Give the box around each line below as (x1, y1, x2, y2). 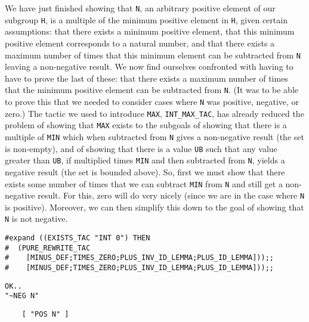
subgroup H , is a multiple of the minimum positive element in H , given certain (5, 13, 288, 26)
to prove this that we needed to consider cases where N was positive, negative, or (5, 95, 299, 107)
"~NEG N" (5, 292, 39, 301)
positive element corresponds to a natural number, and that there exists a (5, 36, 275, 49)
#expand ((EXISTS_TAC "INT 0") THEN (5, 234, 150, 243)
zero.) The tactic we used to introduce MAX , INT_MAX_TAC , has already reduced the (5, 107, 304, 119)
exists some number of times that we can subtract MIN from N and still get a (5, 177, 283, 190)
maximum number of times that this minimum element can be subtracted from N (5, 48, 301, 61)
